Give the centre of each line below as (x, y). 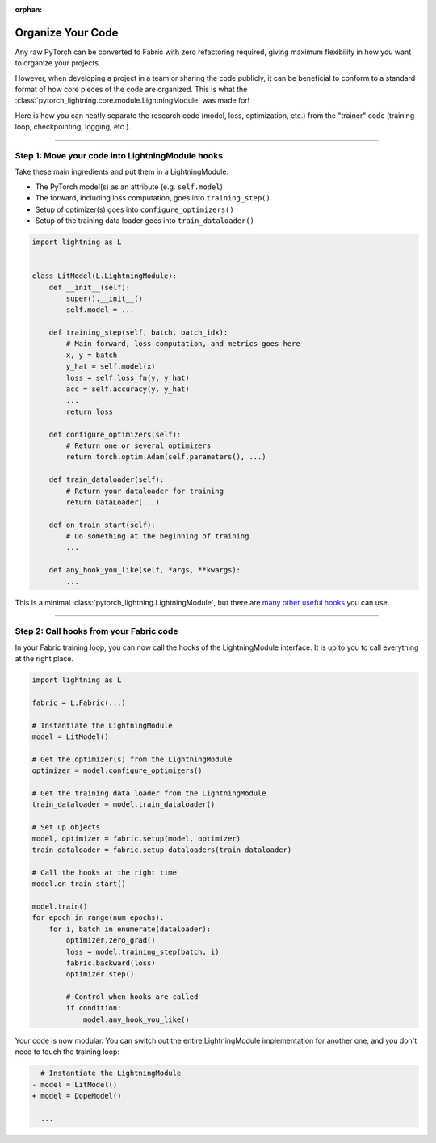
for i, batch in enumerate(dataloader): (130, 929)
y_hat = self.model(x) (111, 367)
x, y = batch (92, 355)
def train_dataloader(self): (107, 480)
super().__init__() (104, 298)
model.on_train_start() (79, 884)
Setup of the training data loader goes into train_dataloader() (145, 220)
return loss (89, 411)
